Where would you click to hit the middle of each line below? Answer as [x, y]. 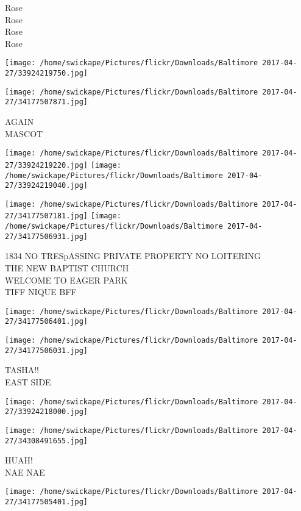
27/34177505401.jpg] [47, 502]
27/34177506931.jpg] [47, 236]
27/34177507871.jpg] [47, 102]
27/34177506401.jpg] [47, 322]
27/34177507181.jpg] [47, 216]
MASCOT [24, 133]
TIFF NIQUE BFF [41, 292]
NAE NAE [25, 472]
